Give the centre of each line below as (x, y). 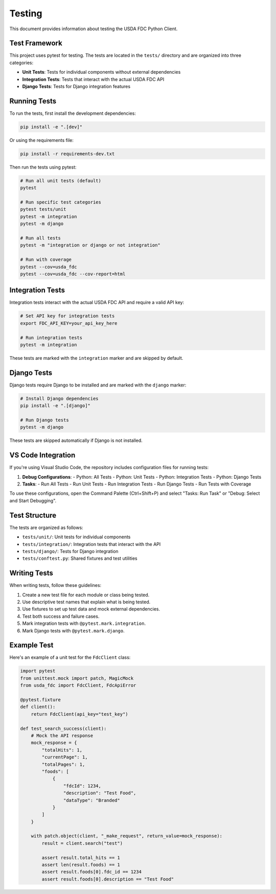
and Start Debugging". (33, 500)
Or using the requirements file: (41, 140)
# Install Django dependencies (60, 398)
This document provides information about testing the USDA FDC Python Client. (94, 29)
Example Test (31, 645)
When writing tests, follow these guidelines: (55, 585)
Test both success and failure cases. (61, 616)
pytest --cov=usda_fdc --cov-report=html (73, 274)
